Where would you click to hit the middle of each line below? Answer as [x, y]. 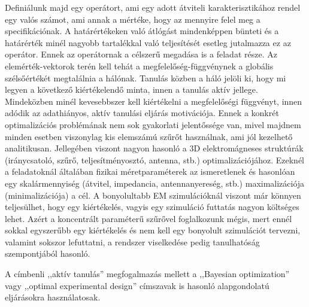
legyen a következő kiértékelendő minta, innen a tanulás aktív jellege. [131, 89]
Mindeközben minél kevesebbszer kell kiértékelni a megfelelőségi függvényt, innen [154, 101]
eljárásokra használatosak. [53, 297]
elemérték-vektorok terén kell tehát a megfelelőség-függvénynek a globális [139, 66]
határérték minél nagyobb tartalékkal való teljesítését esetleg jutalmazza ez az [148, 42]
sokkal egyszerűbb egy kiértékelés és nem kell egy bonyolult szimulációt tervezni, [153, 230]
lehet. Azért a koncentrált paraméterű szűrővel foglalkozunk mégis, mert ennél [149, 218]
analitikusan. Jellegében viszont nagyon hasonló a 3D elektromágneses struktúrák [154, 148]
